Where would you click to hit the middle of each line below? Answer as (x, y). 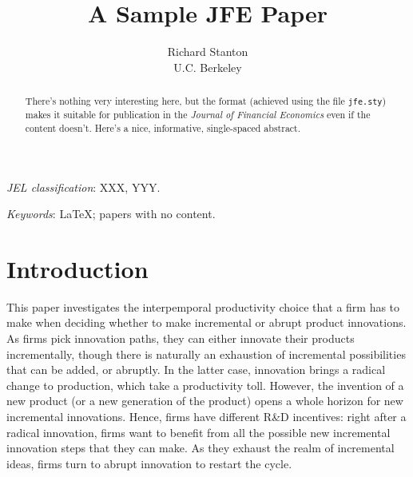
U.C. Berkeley (208, 67)
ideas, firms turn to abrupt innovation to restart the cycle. (149, 463)
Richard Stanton (208, 52)
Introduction (77, 268)
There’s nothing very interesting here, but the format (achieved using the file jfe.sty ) (206, 101)
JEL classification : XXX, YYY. (83, 187)
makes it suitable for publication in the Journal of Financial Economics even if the (198, 115)
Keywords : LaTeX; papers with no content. (111, 214)
